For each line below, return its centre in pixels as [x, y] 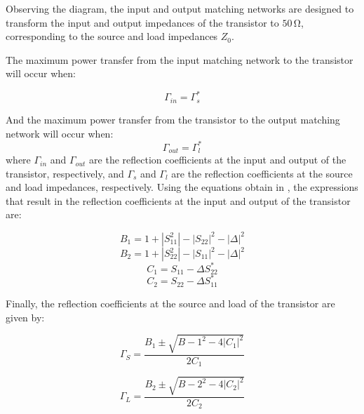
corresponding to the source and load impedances [112, 36]
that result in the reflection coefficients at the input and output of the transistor [178, 200]
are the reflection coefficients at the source [262, 173]
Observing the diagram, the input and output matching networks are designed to [180, 8]
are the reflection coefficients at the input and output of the [218, 160]
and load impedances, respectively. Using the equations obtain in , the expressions [182, 187]
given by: [25, 317]
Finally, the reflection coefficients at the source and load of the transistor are [170, 303]
